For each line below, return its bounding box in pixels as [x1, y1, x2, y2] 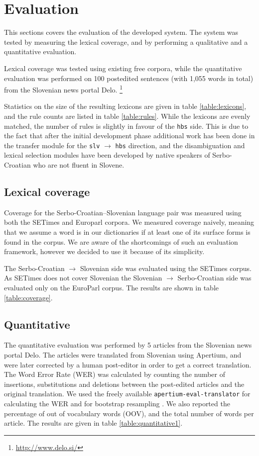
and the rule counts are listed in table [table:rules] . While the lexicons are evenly [4, 110, 251, 121]
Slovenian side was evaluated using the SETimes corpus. [80, 263, 252, 273]
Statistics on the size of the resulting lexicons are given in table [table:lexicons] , [4, 101, 247, 111]
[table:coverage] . [4, 292, 53, 302]
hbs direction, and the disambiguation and [115, 140, 245, 150]
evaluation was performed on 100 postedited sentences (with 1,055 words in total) [4, 73, 254, 83]
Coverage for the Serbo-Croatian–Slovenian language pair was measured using [4, 207, 242, 217]
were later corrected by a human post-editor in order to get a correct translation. [4, 359, 252, 369]
